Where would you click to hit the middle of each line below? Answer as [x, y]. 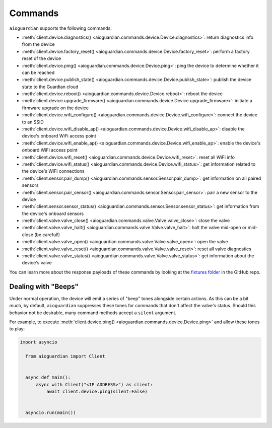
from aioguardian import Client [65, 356]
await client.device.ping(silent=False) [97, 392]
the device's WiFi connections [53, 171]
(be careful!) [47, 235]
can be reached [38, 73]
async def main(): [48, 377]
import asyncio [39, 342]
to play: [17, 329]
